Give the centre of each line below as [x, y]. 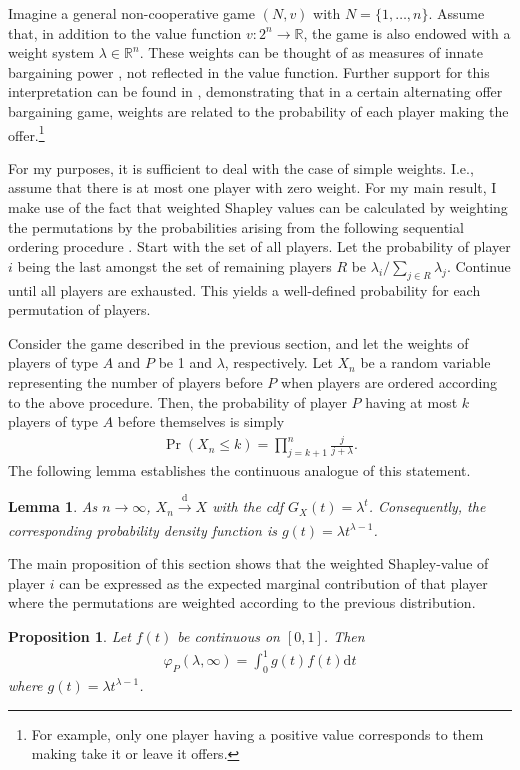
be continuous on [228, 636]
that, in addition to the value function [125, 32]
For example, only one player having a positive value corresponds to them [257, 733]
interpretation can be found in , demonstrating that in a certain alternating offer [255, 91]
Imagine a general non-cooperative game [132, 13]
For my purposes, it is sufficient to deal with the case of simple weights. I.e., [241, 167]
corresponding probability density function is [142, 529]
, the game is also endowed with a [407, 32]
